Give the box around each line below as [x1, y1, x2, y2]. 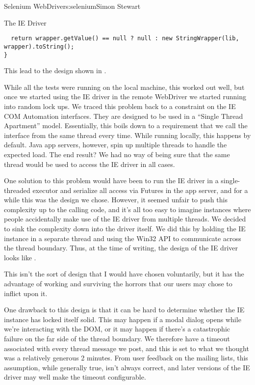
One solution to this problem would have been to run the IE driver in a [4, 175, 219, 186]
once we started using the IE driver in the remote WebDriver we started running [4, 91, 247, 102]
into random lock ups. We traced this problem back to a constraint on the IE [4, 101, 236, 111]
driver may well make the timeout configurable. [4, 372, 146, 382]
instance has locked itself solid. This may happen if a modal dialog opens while [4, 314, 241, 324]
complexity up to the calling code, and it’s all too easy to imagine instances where [4, 204, 251, 214]
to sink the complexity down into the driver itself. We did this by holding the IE [4, 223, 246, 234]
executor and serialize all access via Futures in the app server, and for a [32, 185, 248, 195]
